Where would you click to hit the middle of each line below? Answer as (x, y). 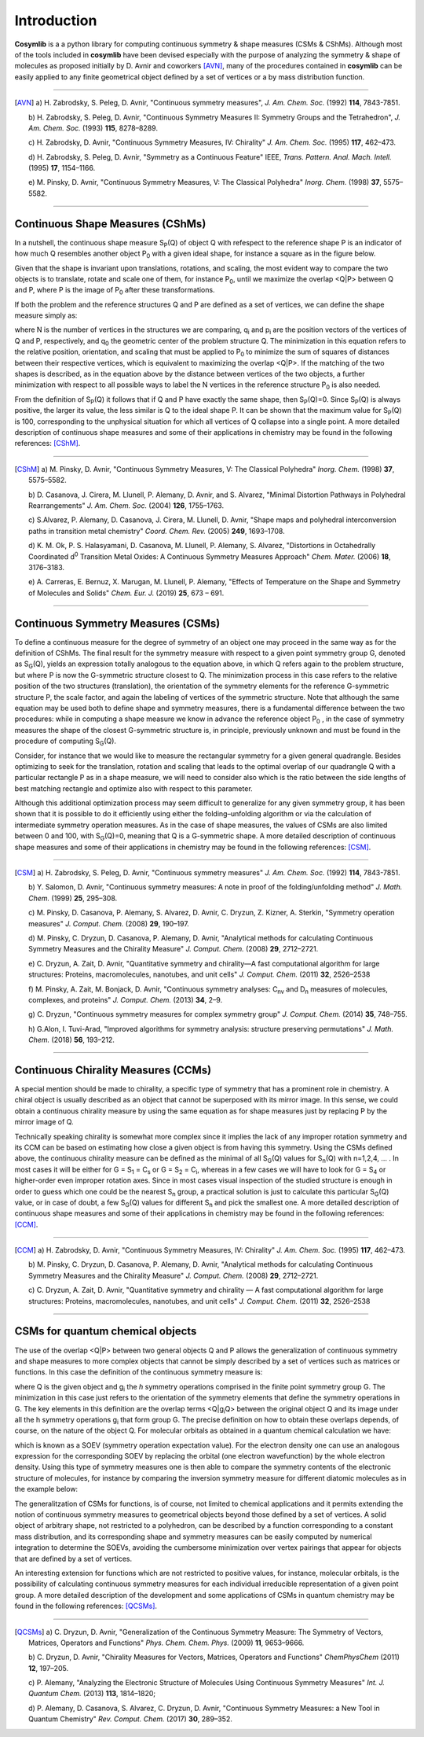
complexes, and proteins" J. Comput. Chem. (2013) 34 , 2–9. (126, 999)
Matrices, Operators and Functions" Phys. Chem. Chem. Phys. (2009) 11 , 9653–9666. (166, 1643)
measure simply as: (46, 315)
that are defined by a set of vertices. (73, 1559)
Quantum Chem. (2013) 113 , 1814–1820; (92, 1694)
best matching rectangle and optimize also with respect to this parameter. (133, 788)
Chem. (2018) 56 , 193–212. (72, 1040)
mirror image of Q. (44, 1122)
